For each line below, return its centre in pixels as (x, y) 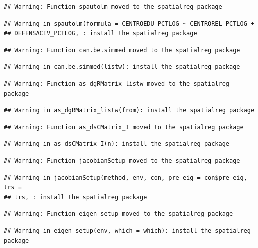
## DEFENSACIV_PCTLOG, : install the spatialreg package (101, 34)
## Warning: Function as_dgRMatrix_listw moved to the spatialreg (117, 84)
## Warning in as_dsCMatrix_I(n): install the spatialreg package (117, 144)
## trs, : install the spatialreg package (76, 197)
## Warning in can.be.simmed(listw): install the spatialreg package (122, 67)
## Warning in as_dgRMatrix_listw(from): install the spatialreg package (129, 111)
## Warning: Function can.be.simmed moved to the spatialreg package (122, 50)
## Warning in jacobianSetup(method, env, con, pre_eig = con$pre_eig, (126, 177)
